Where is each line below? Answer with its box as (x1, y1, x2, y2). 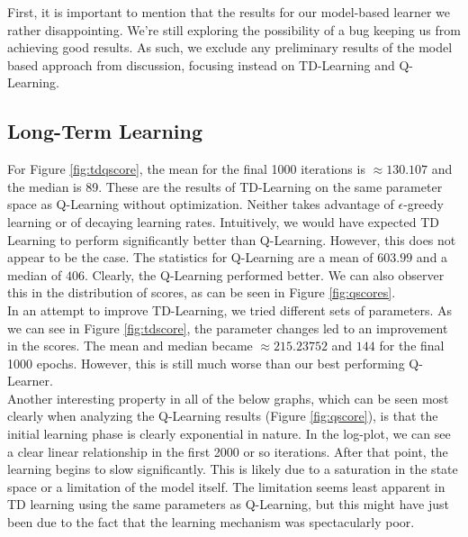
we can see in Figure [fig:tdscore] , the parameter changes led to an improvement (7, 318, 448, 337)
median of (7, 265, 62, 284)
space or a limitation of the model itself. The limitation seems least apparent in (7, 477, 445, 496)
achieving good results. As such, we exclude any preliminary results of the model (7, 38, 453, 57)
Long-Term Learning (7, 117, 203, 145)
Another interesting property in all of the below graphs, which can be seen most (7, 388, 449, 407)
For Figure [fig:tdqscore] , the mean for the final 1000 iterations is (7, 159, 365, 178)
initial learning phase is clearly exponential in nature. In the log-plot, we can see (7, 424, 451, 443)
